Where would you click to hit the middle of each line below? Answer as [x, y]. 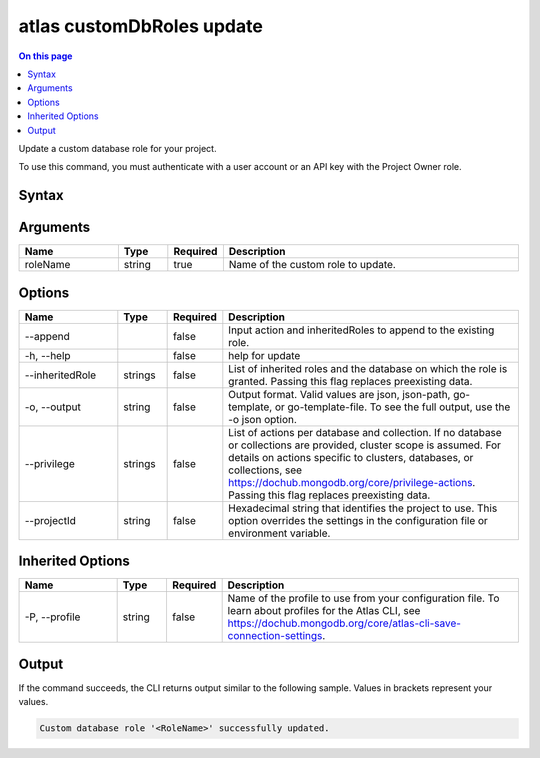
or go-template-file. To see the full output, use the [392, 407]
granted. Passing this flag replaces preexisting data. [350, 381]
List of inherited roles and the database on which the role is [368, 368]
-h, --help [47, 355]
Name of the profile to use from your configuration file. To [363, 598]
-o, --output [53, 407]
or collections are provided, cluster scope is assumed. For [365, 445]
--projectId [50, 520]
